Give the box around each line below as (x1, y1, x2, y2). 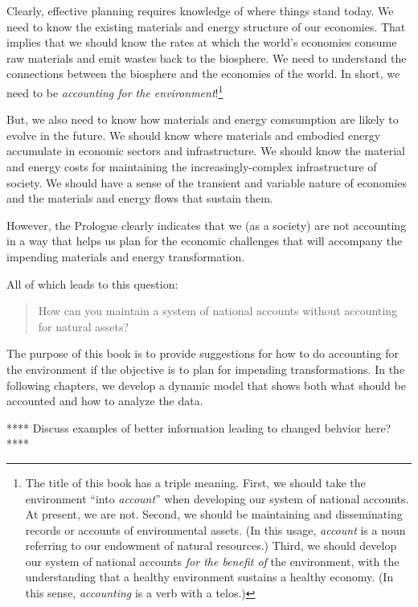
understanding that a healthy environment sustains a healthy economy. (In (25, 568, 394, 585)
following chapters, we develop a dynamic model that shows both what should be (6, 376, 406, 393)
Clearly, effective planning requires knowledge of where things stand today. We (6, 2, 394, 18)
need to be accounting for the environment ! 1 (6, 81, 223, 100)
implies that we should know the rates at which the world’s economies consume (6, 34, 397, 51)
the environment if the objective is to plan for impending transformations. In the (6, 360, 405, 377)
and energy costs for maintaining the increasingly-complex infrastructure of (6, 158, 377, 174)
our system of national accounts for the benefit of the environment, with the (25, 552, 400, 569)
